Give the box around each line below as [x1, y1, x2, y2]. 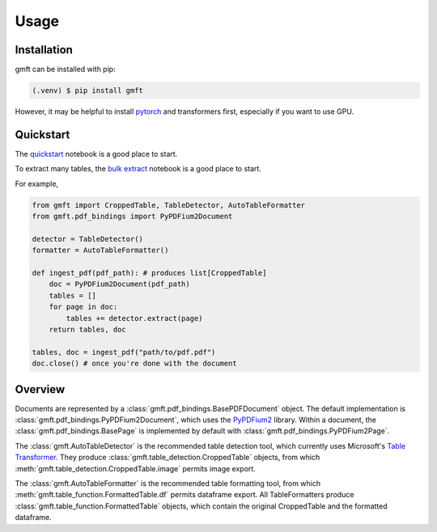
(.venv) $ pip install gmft [32, 86, 143, 95]
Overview [15, 382, 66, 396]
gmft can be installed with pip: [15, 65, 117, 74]
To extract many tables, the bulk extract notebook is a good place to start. [15, 164, 262, 174]
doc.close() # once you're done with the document [32, 359, 238, 368]
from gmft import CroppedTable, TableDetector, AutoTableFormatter [32, 201, 306, 209]
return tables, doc [49, 325, 127, 334]
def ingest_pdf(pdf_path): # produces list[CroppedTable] [32, 268, 267, 278]
